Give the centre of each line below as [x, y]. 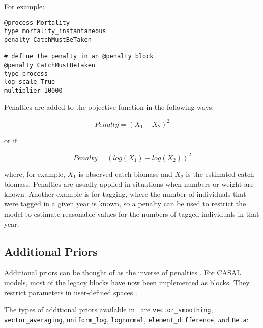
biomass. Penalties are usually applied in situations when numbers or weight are [129, 184]
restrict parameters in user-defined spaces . [71, 292]
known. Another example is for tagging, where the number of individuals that [125, 193]
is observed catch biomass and [125, 174]
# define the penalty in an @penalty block [79, 57]
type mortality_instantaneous [55, 31]
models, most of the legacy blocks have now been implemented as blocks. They [127, 282]
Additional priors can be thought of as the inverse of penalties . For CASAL [123, 272]
